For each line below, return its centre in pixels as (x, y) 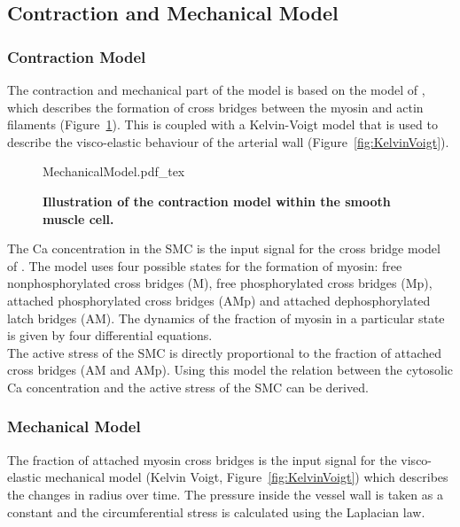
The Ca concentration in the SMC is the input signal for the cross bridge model (224, 248)
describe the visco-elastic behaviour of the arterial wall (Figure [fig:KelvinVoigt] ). (228, 141)
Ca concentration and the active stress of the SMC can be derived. (188, 387)
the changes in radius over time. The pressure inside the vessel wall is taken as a (225, 494)
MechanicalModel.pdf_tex (114, 171)
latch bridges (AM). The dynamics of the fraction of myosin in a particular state (226, 318)
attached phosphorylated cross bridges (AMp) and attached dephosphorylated (219, 300)
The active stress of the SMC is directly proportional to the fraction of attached (225, 352)
